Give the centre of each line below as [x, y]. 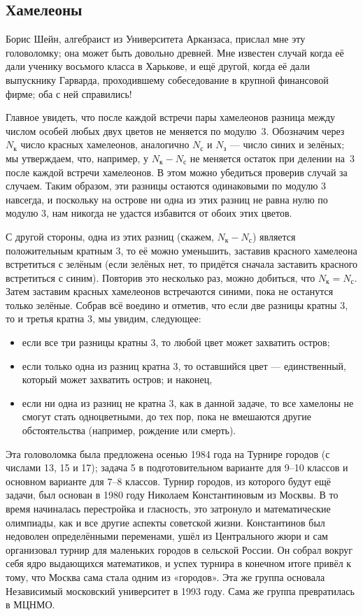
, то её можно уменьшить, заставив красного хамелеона [239, 250]
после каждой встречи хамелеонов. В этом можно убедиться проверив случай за [177, 172]
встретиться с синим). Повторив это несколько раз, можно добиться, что [161, 277]
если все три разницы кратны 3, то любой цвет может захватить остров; [176, 342]
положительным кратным [59, 250]
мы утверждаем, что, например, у [77, 158]
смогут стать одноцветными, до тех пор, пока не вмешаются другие [166, 416]
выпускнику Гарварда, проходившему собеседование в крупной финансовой [167, 79]
